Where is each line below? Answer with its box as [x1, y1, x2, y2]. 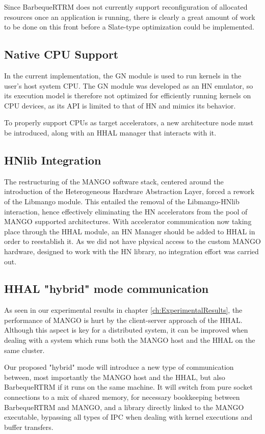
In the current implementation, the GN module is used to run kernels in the [4, 70, 242, 80]
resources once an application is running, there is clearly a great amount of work [4, 11, 255, 22]
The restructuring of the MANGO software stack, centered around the [4, 176, 224, 186]
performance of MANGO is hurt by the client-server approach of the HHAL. [4, 314, 243, 325]
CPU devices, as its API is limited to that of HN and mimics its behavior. [4, 100, 236, 111]
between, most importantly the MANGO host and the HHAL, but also [4, 371, 225, 382]
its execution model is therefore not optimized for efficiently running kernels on [4, 90, 251, 101]
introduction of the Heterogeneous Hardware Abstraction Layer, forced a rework [4, 186, 255, 197]
